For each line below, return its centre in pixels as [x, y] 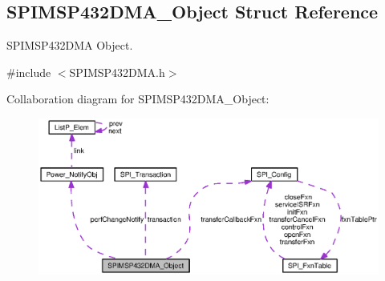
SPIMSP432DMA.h [117, 72]
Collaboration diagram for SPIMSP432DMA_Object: [138, 99]
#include [29, 72]
